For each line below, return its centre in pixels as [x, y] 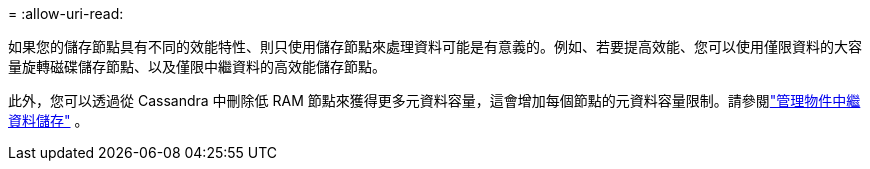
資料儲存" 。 [48, 120]
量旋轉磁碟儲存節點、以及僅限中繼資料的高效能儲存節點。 [197, 66]
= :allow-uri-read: [66, 13]
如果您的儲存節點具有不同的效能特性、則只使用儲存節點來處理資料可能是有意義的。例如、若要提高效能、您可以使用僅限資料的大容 [435, 46]
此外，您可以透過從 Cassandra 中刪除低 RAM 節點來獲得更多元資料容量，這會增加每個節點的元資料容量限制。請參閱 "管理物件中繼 [434, 100]
